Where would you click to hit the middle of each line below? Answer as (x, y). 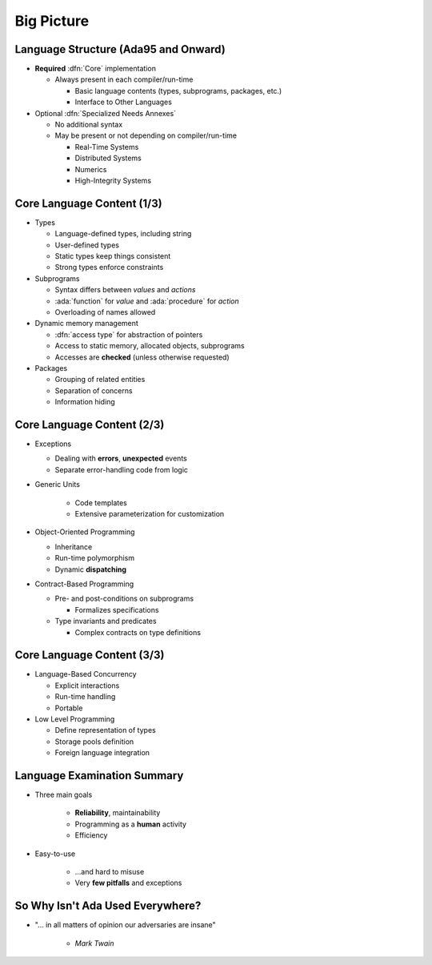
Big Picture (52, 21)
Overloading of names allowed (105, 312)
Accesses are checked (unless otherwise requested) (142, 357)
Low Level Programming (75, 719)
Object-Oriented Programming (85, 532)
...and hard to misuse (110, 872)
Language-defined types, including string (123, 234)
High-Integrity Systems (113, 180)
